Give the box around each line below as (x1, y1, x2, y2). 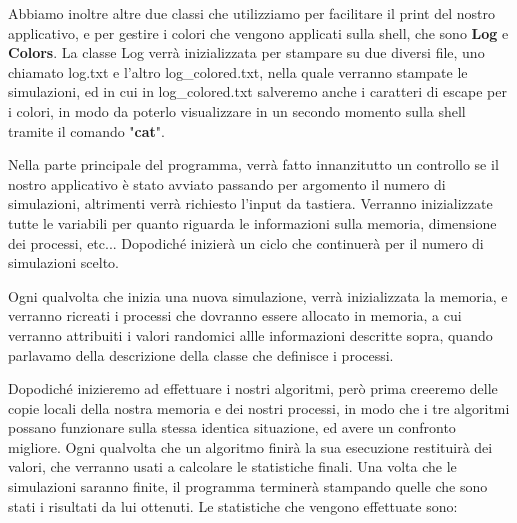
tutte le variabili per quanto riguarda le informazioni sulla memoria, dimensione (8, 212, 497, 233)
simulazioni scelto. (8, 252, 119, 273)
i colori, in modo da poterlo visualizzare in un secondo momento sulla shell (8, 100, 466, 121)
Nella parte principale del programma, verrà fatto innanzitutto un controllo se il (8, 154, 499, 175)
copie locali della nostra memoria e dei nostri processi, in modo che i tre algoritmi (8, 397, 510, 418)
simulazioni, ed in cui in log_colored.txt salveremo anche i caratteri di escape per (8, 81, 507, 102)
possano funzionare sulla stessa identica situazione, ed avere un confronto (8, 417, 456, 438)
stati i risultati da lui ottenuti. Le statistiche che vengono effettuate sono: (8, 495, 458, 516)
